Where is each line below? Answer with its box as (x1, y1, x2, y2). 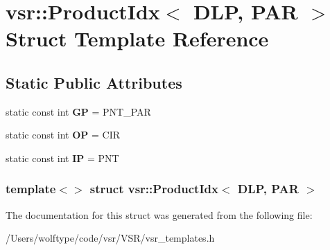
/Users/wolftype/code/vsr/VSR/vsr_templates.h (6, 231, 215, 245)
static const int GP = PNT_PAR (6, 104, 151, 118)
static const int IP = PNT (6, 150, 119, 165)
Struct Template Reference (6, 24, 269, 53)
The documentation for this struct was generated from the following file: (6, 207, 313, 222)
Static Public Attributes (6, 71, 182, 93)
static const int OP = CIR (6, 127, 120, 142)
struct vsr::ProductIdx (89, 180, 218, 197)
